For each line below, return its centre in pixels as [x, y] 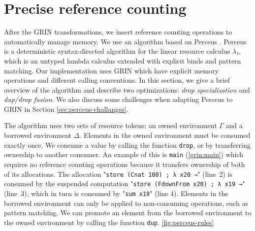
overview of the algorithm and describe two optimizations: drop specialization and [127, 89]
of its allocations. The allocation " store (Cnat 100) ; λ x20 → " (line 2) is [118, 174]
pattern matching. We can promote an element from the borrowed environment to [128, 213]
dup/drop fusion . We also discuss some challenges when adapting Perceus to [118, 99]
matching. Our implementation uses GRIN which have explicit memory [112, 70]
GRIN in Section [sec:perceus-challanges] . [66, 109]
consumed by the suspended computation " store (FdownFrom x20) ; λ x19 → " [125, 183]
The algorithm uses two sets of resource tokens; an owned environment [111, 125]
